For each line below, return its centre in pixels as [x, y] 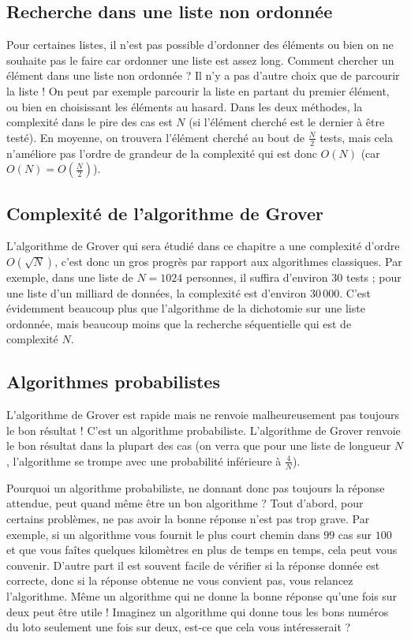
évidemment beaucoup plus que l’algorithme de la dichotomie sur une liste [186, 308]
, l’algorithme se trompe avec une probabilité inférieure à [144, 460]
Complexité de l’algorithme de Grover [165, 213]
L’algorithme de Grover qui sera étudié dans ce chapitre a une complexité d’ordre [203, 246]
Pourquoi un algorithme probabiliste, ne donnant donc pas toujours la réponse [196, 487]
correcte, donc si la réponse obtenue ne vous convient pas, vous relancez [180, 580]
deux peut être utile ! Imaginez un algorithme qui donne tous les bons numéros [198, 611]
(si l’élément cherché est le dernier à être [287, 122]
